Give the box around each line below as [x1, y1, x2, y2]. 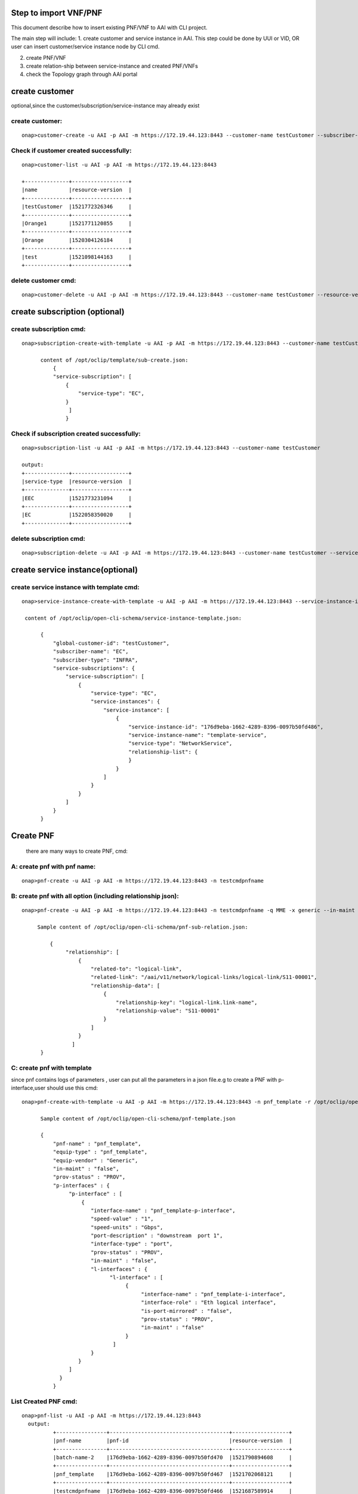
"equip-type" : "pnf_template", [53, 1149, 148, 1156]
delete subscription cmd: [11, 534, 86, 543]
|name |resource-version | [21, 186, 132, 194]
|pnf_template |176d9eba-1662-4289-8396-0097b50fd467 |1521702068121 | [53, 1471, 292, 1477]
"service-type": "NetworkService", [128, 740, 233, 747]
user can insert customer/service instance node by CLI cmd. [11, 43, 160, 50]
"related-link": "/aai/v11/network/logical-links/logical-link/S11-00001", [90, 974, 317, 981]
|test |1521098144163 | [21, 253, 132, 260]
